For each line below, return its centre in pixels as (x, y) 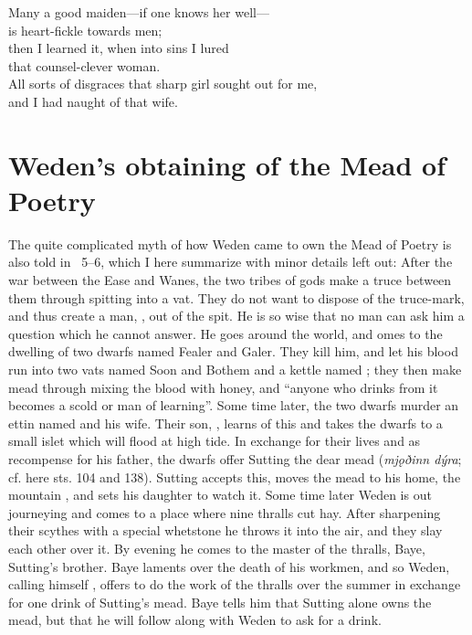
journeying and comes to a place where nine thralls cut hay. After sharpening (225, 512)
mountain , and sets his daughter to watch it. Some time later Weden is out (220, 495)
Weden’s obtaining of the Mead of (227, 164)
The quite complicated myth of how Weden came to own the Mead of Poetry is (230, 243)
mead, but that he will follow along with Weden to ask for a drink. (195, 620)
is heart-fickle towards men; (85, 30)
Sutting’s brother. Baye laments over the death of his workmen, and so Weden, (229, 566)
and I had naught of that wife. (93, 101)
